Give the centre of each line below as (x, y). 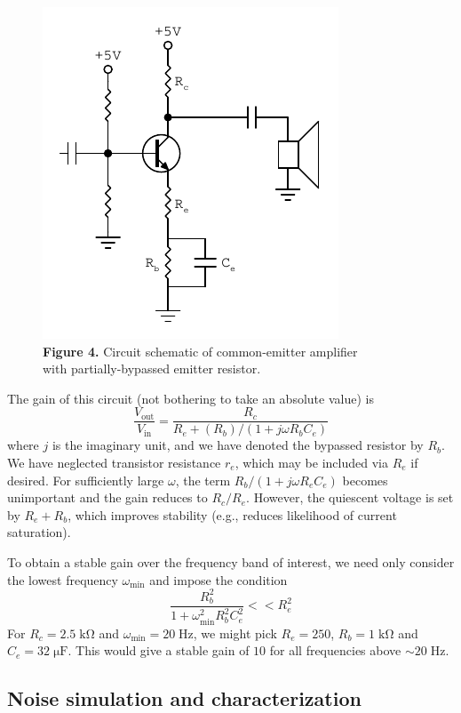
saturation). (39, 532)
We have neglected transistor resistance (114, 463)
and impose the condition (219, 579)
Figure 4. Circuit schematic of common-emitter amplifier (200, 351)
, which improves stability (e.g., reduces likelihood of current (232, 514)
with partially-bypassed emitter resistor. (152, 369)
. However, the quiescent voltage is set (350, 497)
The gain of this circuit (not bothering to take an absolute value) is (191, 398)
